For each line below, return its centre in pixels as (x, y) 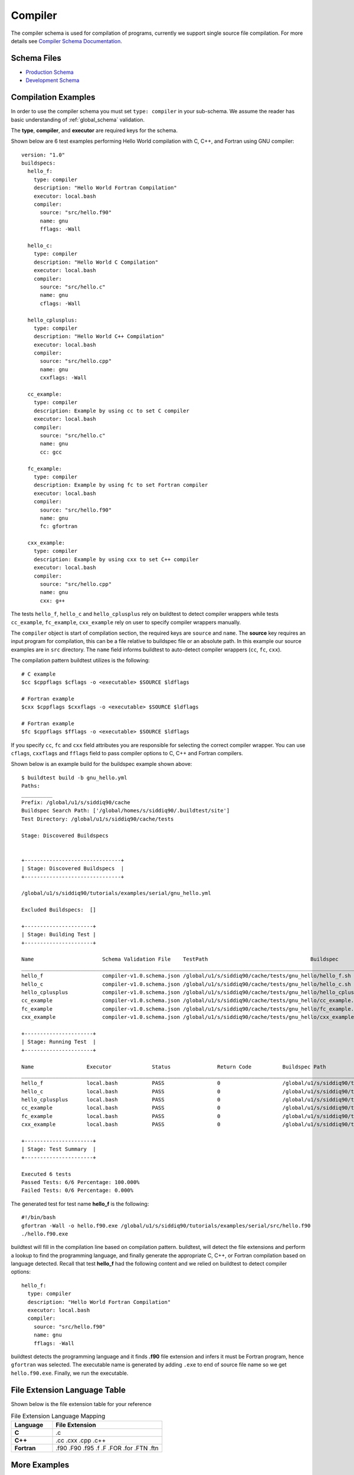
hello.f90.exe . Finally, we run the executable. (70, 1373)
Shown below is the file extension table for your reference (81, 1404)
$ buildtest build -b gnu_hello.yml (74, 778)
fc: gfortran (59, 526)
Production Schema (50, 72)
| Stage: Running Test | (59, 1042)
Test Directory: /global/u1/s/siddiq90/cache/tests (98, 819)
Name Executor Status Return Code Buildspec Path (174, 1067)
